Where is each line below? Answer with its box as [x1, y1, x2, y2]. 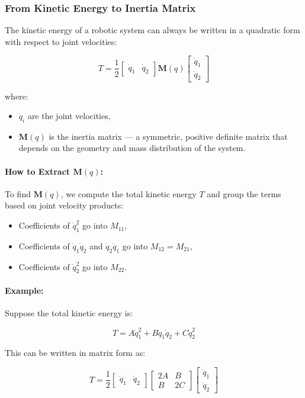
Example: [5, 284, 44, 297]
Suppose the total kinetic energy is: [5, 307, 133, 319]
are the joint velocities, [27, 110, 111, 122]
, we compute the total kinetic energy [60, 187, 197, 200]
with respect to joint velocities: [5, 35, 117, 47]
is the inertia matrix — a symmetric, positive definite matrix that [49, 130, 288, 142]
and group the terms [207, 187, 281, 200]
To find [5, 187, 31, 200]
